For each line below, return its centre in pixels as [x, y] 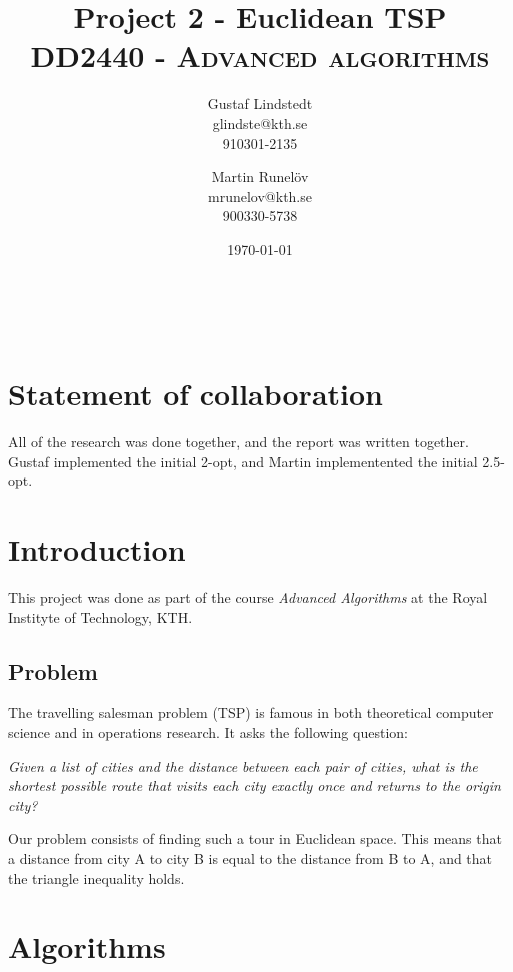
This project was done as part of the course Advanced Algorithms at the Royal [248, 597]
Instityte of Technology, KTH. [100, 616]
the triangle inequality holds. [96, 877]
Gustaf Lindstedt [260, 103]
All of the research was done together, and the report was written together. [238, 441]
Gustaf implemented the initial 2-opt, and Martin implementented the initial [243, 460]
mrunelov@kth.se [260, 195]
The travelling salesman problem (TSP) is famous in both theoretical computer [251, 712]
